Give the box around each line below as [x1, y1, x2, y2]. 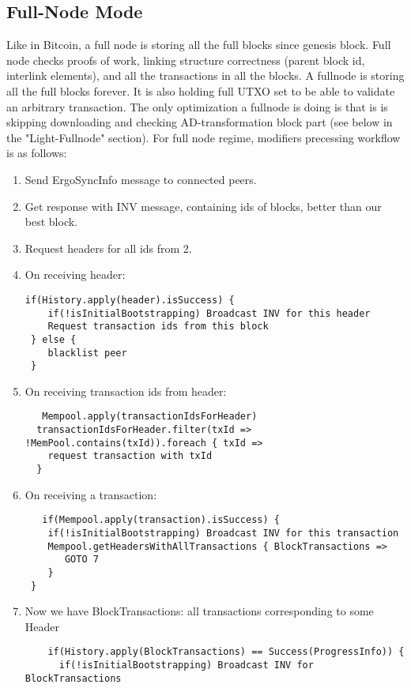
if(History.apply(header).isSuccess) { [25, 294, 235, 306]
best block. [25, 213, 77, 230]
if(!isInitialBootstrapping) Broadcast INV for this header [47, 307, 371, 319]
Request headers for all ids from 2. [25, 239, 192, 256]
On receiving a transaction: [25, 486, 157, 502]
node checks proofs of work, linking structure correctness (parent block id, [6, 51, 365, 68]
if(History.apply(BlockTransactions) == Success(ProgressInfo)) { [47, 646, 405, 658]
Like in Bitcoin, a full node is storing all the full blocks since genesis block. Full [6, 36, 391, 53]
